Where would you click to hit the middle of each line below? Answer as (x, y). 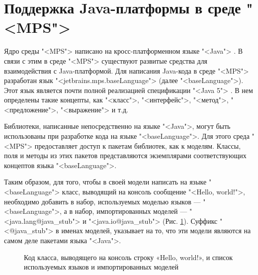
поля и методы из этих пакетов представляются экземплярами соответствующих (125, 155)
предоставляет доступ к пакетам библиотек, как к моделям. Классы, (138, 145)
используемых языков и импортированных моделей (101, 267)
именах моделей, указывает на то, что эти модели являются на (156, 230)
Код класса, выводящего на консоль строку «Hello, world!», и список (129, 257)
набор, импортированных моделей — (131, 211)
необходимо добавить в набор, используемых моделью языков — (102, 201)
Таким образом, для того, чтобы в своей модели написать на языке (105, 182)
